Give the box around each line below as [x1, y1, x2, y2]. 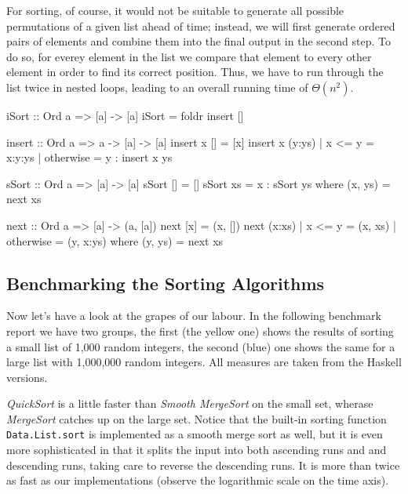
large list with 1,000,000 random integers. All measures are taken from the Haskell [6, 354, 402, 370]
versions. [6, 369, 48, 385]
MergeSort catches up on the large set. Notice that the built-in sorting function [6, 410, 387, 427]
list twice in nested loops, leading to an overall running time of [6, 78, 308, 95]
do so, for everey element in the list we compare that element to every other [6, 48, 372, 64]
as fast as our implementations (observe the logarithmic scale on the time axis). [6, 472, 389, 489]
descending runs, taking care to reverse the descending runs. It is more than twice [6, 456, 400, 473]
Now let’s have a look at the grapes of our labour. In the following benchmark [6, 307, 381, 324]
